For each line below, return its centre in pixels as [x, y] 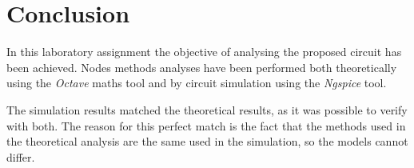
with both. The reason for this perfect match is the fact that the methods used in [206, 125]
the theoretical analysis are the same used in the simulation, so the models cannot [207, 141]
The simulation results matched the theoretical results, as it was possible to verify [207, 109]
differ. [21, 156]
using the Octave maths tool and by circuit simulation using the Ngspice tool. [197, 83]
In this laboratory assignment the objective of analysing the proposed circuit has [204, 52]
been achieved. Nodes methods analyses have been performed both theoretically [202, 67]
